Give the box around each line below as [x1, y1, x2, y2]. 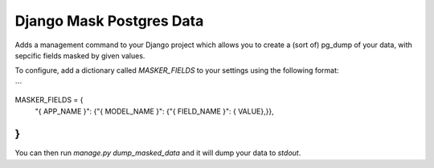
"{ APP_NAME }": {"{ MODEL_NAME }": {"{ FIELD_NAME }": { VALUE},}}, [35, 106, 275, 116]
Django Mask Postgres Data [14, 12, 204, 30]
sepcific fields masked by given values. [14, 50, 145, 60]
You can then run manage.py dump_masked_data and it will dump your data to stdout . [14, 148, 301, 158]
